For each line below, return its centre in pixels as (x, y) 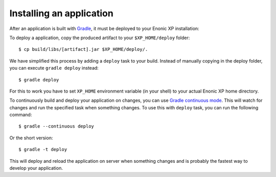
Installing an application (61, 13)
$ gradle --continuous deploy (56, 126)
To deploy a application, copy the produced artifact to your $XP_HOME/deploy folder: (100, 38)
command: (21, 115)
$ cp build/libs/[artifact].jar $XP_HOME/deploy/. (83, 49)
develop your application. (36, 168)
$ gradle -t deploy (43, 150)
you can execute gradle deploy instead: (54, 68)
